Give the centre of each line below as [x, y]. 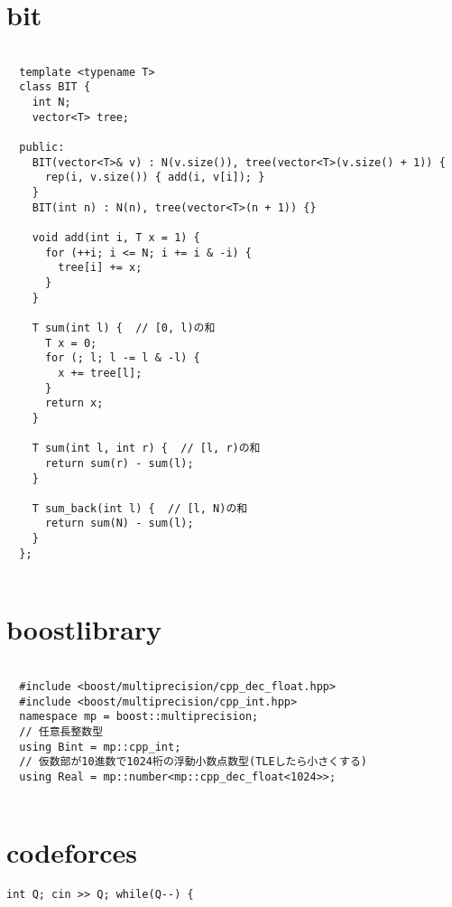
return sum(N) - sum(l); [119, 524]
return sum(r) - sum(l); [119, 463]
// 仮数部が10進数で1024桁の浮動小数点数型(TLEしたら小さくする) [193, 762]
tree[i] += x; [100, 268]
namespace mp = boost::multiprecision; [139, 717]
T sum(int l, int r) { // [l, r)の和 [146, 449]
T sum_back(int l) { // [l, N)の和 [140, 508]
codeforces [72, 852]
